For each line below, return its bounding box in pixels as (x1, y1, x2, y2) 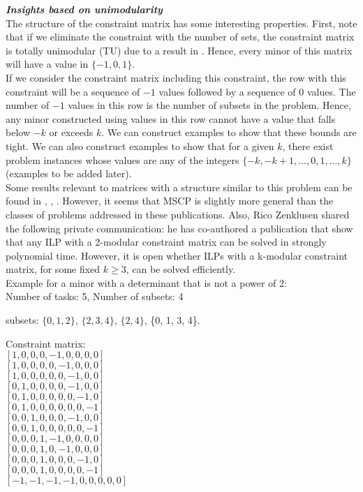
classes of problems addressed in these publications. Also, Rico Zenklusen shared (6, 207, 350, 221)
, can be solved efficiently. (126, 262, 236, 276)
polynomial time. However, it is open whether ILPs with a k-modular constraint (6, 248, 348, 262)
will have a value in (6, 57, 89, 71)
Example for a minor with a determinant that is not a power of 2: (6, 275, 287, 290)
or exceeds (49, 125, 94, 140)
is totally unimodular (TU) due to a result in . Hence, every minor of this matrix (6, 43, 353, 57)
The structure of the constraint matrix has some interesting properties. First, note (6, 15, 357, 30)
